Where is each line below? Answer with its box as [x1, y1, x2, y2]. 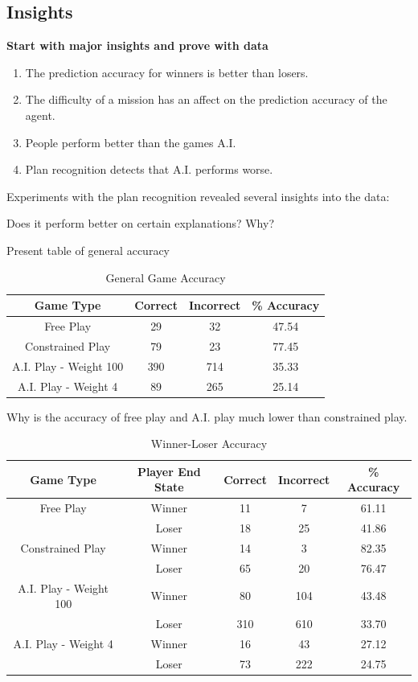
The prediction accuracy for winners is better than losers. [25, 64, 309, 80]
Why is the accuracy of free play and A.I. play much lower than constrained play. [6, 408, 408, 425]
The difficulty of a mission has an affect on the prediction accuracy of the [25, 91, 387, 108]
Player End [137, 462, 201, 479]
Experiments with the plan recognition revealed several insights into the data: [6, 187, 390, 204]
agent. [25, 106, 55, 123]
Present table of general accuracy [6, 241, 170, 258]
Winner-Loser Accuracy [150, 435, 268, 452]
